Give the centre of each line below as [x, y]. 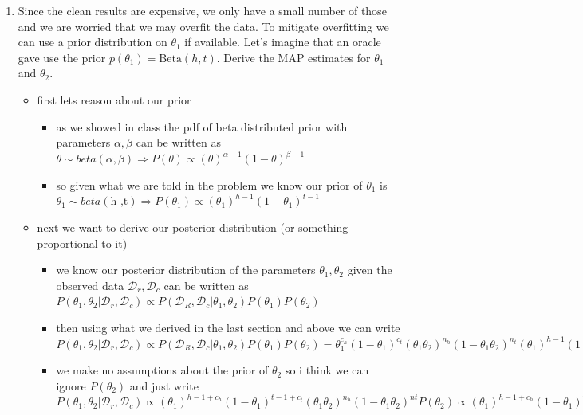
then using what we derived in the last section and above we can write [228, 327]
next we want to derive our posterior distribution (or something [193, 227]
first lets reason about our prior [114, 99]
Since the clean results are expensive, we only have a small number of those [202, 10]
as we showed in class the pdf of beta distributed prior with [202, 126]
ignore [71, 385]
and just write [164, 385]
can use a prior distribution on [93, 42]
